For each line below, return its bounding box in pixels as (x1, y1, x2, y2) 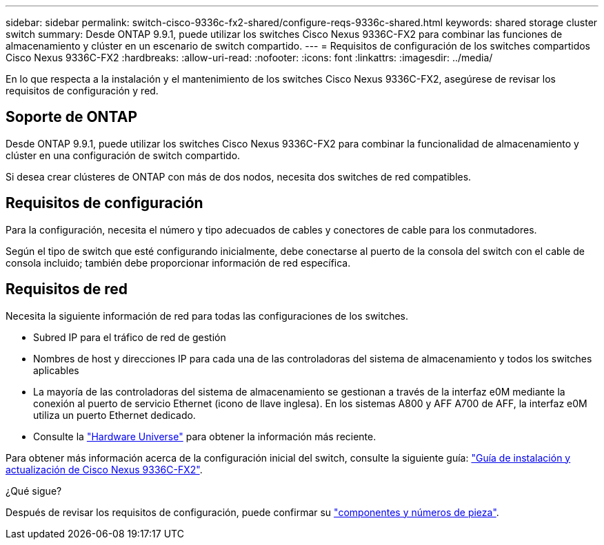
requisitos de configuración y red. (6, 85, 159, 96)
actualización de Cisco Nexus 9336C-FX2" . (6, 463, 203, 475)
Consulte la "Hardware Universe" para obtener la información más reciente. (33, 430, 376, 442)
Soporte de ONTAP (6, 108, 138, 126)
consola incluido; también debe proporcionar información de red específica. (6, 256, 351, 269)
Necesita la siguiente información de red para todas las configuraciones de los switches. (6, 309, 409, 322)
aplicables (33, 364, 79, 376)
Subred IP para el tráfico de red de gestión (33, 331, 226, 343)
